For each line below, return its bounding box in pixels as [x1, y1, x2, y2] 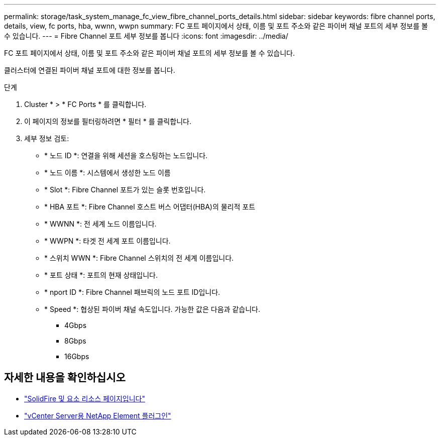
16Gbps [64, 352, 89, 361]
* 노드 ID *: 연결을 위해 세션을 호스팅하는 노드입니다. [44, 151, 208, 160]
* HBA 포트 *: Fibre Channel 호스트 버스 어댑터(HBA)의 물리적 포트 [44, 202, 256, 211]
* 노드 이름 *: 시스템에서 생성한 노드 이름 [44, 168, 171, 177]
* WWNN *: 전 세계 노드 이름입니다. [44, 219, 157, 228]
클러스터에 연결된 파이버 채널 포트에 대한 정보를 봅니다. [4, 66, 175, 74]
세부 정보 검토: [24, 134, 69, 143]
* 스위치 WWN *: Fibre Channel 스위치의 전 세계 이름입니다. [44, 254, 234, 262]
